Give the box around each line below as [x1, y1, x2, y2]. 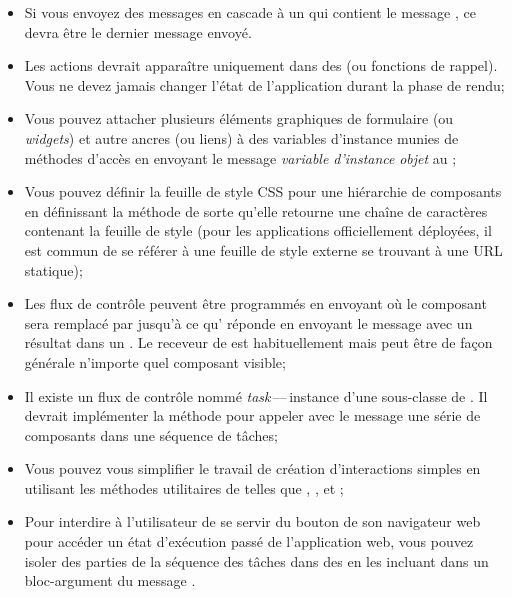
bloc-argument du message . [24, 570, 196, 591]
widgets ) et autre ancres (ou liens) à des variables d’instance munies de [24, 127, 459, 148]
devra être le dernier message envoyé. [24, 21, 252, 42]
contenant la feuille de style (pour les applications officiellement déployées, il [24, 220, 492, 241]
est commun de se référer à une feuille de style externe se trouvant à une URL [24, 239, 503, 260]
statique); [24, 259, 83, 280]
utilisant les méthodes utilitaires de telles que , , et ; [24, 477, 344, 498]
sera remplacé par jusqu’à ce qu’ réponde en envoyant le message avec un [24, 312, 473, 333]
